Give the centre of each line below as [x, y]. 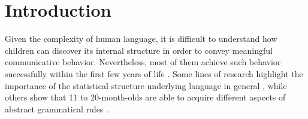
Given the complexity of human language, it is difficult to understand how [141, 39]
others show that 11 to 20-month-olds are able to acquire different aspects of [145, 97]
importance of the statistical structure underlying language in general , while [146, 85]
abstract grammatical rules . [57, 109]
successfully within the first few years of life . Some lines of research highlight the [154, 73]
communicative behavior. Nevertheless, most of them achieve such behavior [143, 62]
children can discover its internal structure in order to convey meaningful [139, 50]
